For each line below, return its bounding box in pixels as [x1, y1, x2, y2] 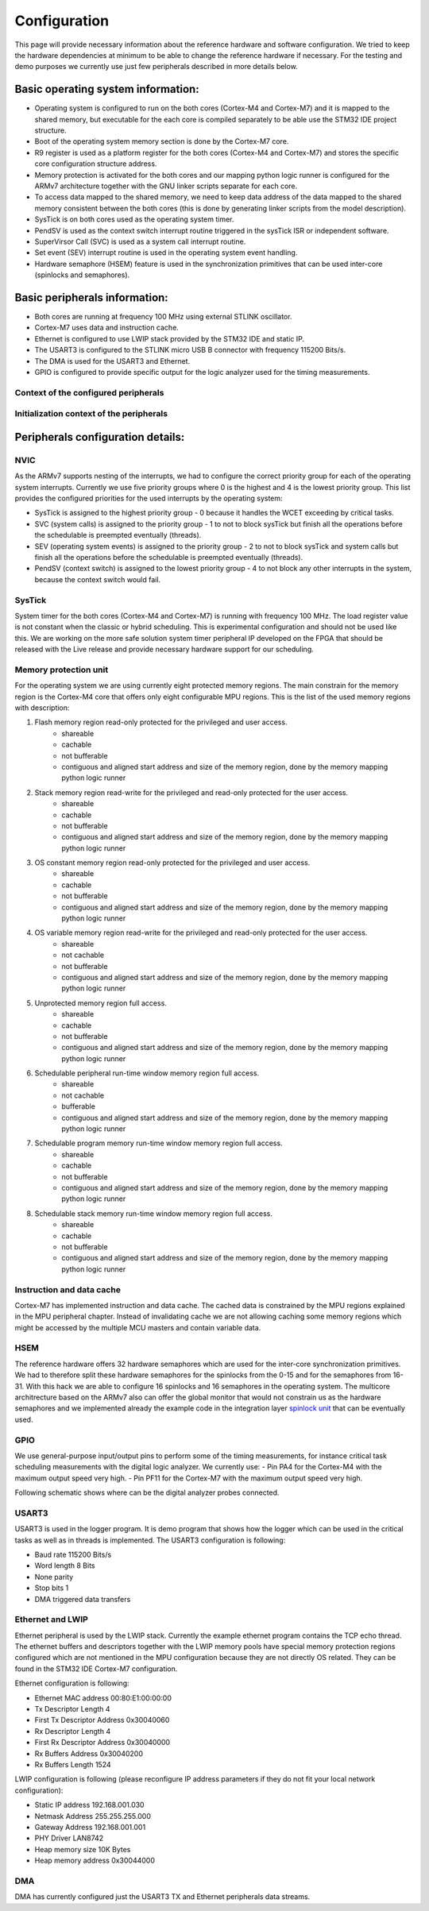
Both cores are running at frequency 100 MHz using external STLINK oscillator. [34, 312, 292, 321]
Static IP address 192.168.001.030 [34, 1800, 145, 1810]
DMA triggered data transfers [34, 1594, 131, 1604]
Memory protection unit [14, 664, 109, 675]
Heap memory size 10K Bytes [34, 1844, 131, 1854]
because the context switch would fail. [34, 574, 161, 584]
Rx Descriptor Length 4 [34, 1726, 111, 1735]
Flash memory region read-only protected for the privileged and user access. [34, 717, 288, 727]
